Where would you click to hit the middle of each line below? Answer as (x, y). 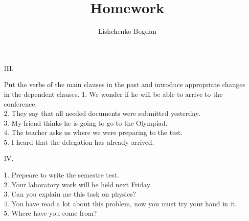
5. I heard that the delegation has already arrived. (79, 142)
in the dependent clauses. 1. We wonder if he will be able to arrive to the (113, 94)
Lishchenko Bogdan (127, 31)
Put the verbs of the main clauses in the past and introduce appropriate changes (125, 84)
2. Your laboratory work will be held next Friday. (78, 184)
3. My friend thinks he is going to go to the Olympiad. (86, 122)
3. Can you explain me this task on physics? (70, 194)
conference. (21, 103)
